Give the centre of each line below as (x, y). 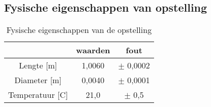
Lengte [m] (38, 65)
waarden (93, 50)
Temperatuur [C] (38, 95)
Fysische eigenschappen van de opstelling (79, 30)
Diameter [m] (38, 80)
